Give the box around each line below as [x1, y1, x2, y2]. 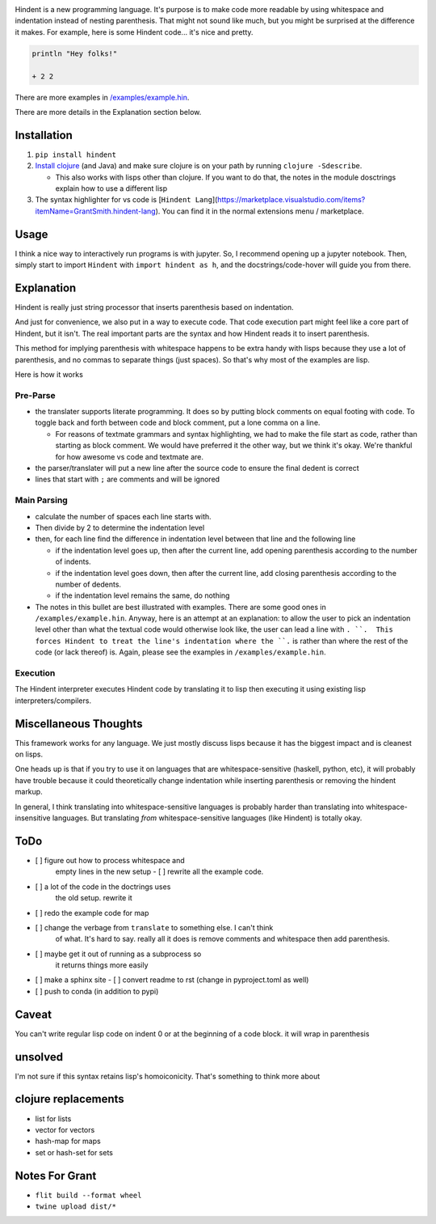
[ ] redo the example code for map [35, 908, 149, 917]
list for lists [35, 1113, 72, 1124]
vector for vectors [35, 1124, 95, 1134]
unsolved [15, 1050, 64, 1064]
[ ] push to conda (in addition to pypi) [35, 986, 159, 996]
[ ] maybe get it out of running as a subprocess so [35, 949, 202, 959]
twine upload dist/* [35, 1202, 117, 1211]
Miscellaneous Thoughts [15, 717, 143, 731]
